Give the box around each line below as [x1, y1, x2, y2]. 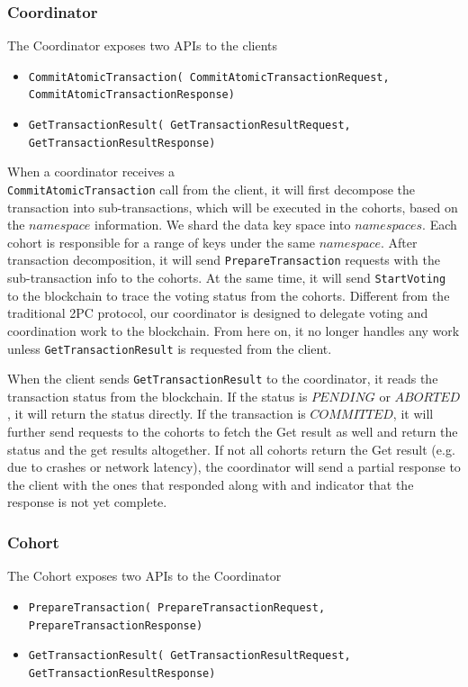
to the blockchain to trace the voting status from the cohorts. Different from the [7, 285, 450, 304]
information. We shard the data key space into [94, 215, 351, 234]
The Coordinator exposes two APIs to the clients [7, 36, 277, 55]
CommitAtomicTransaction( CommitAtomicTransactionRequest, [28, 70, 390, 84]
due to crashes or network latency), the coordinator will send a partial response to [7, 457, 461, 476]
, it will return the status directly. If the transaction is [7, 404, 306, 423]
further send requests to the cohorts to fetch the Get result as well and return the [7, 422, 458, 441]
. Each [422, 215, 457, 234]
